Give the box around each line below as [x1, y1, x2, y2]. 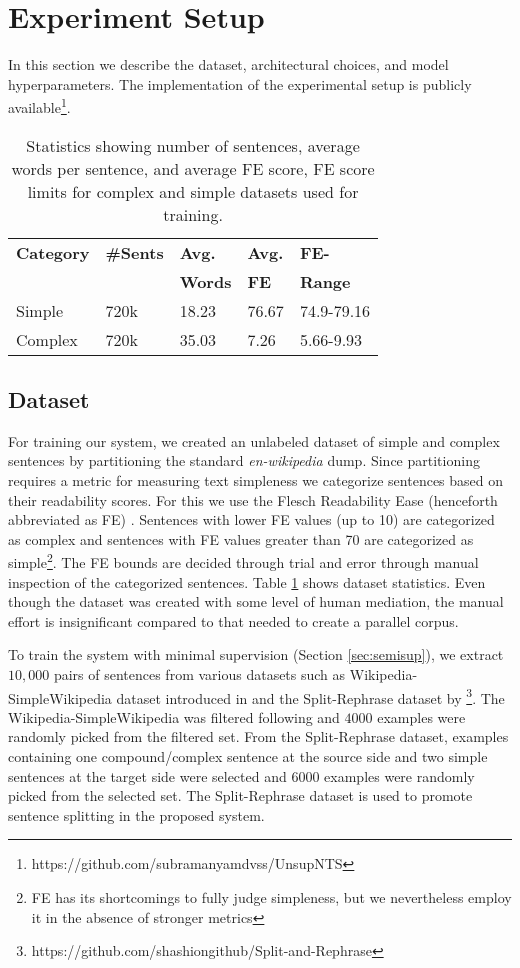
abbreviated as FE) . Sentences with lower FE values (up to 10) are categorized [8, 509, 495, 530]
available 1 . [8, 94, 71, 117]
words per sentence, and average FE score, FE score [11, 156, 375, 180]
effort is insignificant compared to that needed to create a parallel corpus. [8, 610, 459, 631]
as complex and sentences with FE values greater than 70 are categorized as [8, 528, 474, 549]
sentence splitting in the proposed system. [8, 804, 265, 825]
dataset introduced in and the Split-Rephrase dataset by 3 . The [116, 684, 505, 708]
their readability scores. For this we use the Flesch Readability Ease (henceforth [8, 489, 498, 510]
